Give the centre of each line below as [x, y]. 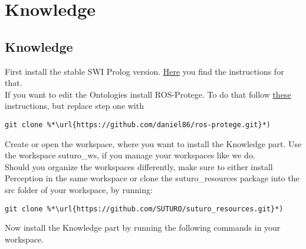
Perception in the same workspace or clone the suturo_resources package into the [152, 178]
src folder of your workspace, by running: [79, 189]
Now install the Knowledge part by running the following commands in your [143, 228]
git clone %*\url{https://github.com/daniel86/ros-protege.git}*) [138, 124]
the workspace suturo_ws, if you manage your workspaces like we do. [130, 155]
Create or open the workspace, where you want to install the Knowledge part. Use [153, 143]
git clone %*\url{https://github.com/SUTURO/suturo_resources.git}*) [144, 209]
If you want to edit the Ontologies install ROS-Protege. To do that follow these [148, 94]
